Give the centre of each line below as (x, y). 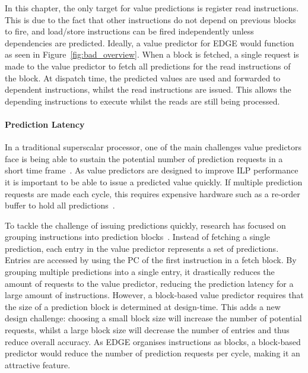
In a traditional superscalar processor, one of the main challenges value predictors (153, 147)
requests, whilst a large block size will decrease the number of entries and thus (147, 330)
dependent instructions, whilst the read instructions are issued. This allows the (148, 89)
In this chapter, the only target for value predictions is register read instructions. (152, 8)
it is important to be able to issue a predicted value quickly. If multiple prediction (154, 181)
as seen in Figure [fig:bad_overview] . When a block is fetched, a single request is (152, 54)
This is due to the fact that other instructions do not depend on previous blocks (150, 19)
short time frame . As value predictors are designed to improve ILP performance (152, 170)
